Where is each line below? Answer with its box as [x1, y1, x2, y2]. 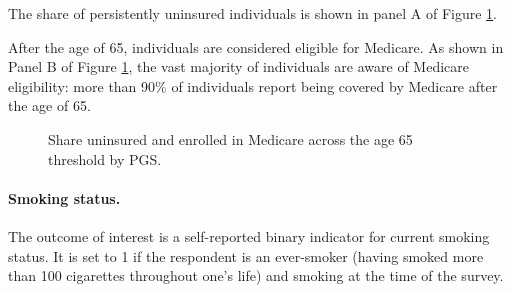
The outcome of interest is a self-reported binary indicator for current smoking [8, 225, 490, 246]
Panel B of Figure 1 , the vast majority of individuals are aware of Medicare [8, 56, 469, 77]
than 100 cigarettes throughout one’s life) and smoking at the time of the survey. [8, 265, 504, 286]
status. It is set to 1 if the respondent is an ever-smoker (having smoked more [8, 245, 484, 266]
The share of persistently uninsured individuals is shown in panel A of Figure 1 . [8, 3, 498, 23]
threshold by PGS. [48, 148, 162, 169]
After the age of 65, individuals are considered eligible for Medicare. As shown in [8, 36, 504, 57]
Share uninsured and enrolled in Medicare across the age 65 [48, 128, 413, 149]
